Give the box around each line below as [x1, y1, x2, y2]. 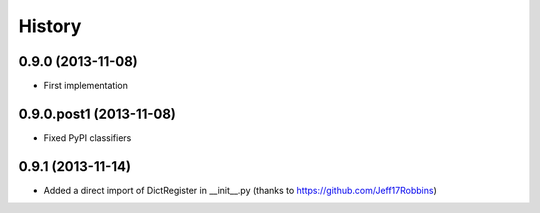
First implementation [43, 80, 129, 92]
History [18, 15, 82, 37]
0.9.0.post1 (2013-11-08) [18, 105, 177, 122]
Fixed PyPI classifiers [43, 131, 132, 144]
